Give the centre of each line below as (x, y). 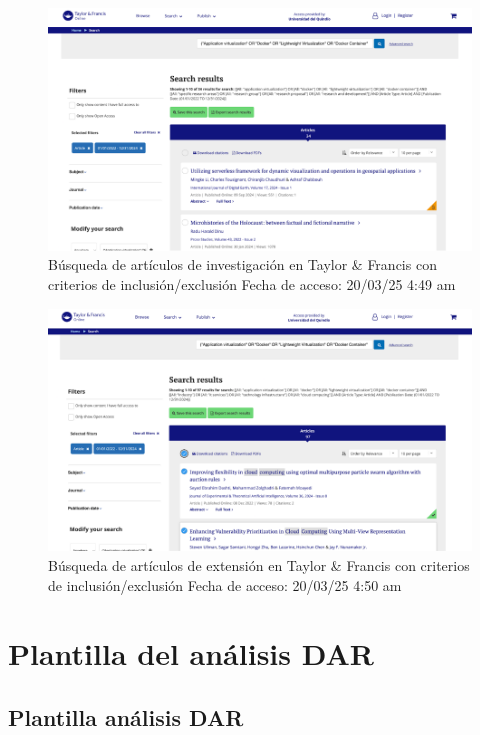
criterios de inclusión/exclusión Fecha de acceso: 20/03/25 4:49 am (252, 283)
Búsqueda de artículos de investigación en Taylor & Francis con (242, 264)
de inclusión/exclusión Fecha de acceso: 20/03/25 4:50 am (225, 584)
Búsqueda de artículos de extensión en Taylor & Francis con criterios (259, 564)
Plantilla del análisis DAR (191, 653)
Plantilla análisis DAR (126, 716)
